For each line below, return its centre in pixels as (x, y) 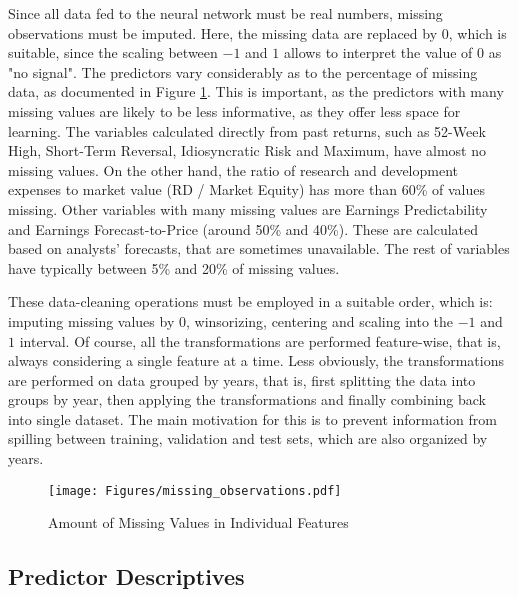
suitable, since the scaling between (113, 52)
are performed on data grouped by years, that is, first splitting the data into (242, 379)
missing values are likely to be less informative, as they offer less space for (234, 110)
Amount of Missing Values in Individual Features (198, 522)
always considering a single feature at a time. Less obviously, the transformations (256, 360)
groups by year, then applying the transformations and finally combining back (247, 399)
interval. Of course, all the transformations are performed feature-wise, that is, (260, 340)
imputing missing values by (91, 320)
